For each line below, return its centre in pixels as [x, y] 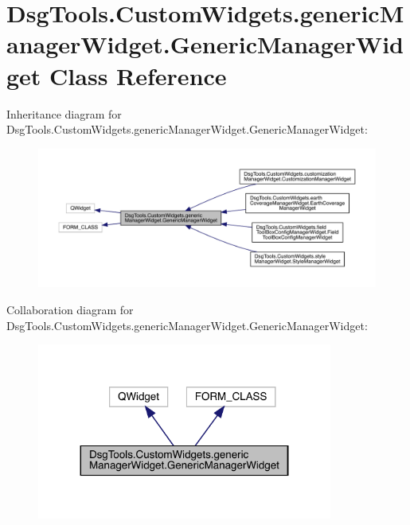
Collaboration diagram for [70, 310]
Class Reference [138, 75]
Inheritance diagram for [64, 113]
